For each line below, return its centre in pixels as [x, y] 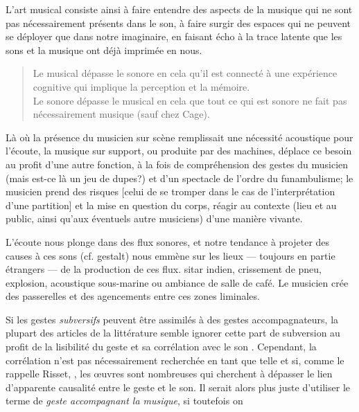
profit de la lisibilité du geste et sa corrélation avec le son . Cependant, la [161, 347]
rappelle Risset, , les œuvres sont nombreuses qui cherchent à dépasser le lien [169, 374]
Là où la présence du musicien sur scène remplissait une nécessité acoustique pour [179, 137]
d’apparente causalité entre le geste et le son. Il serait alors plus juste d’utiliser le [178, 387]
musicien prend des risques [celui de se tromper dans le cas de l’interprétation [170, 191]
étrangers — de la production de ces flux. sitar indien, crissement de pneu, [164, 269]
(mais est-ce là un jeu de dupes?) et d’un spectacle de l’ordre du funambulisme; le [179, 178]
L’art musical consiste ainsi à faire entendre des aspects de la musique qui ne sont [179, 9]
